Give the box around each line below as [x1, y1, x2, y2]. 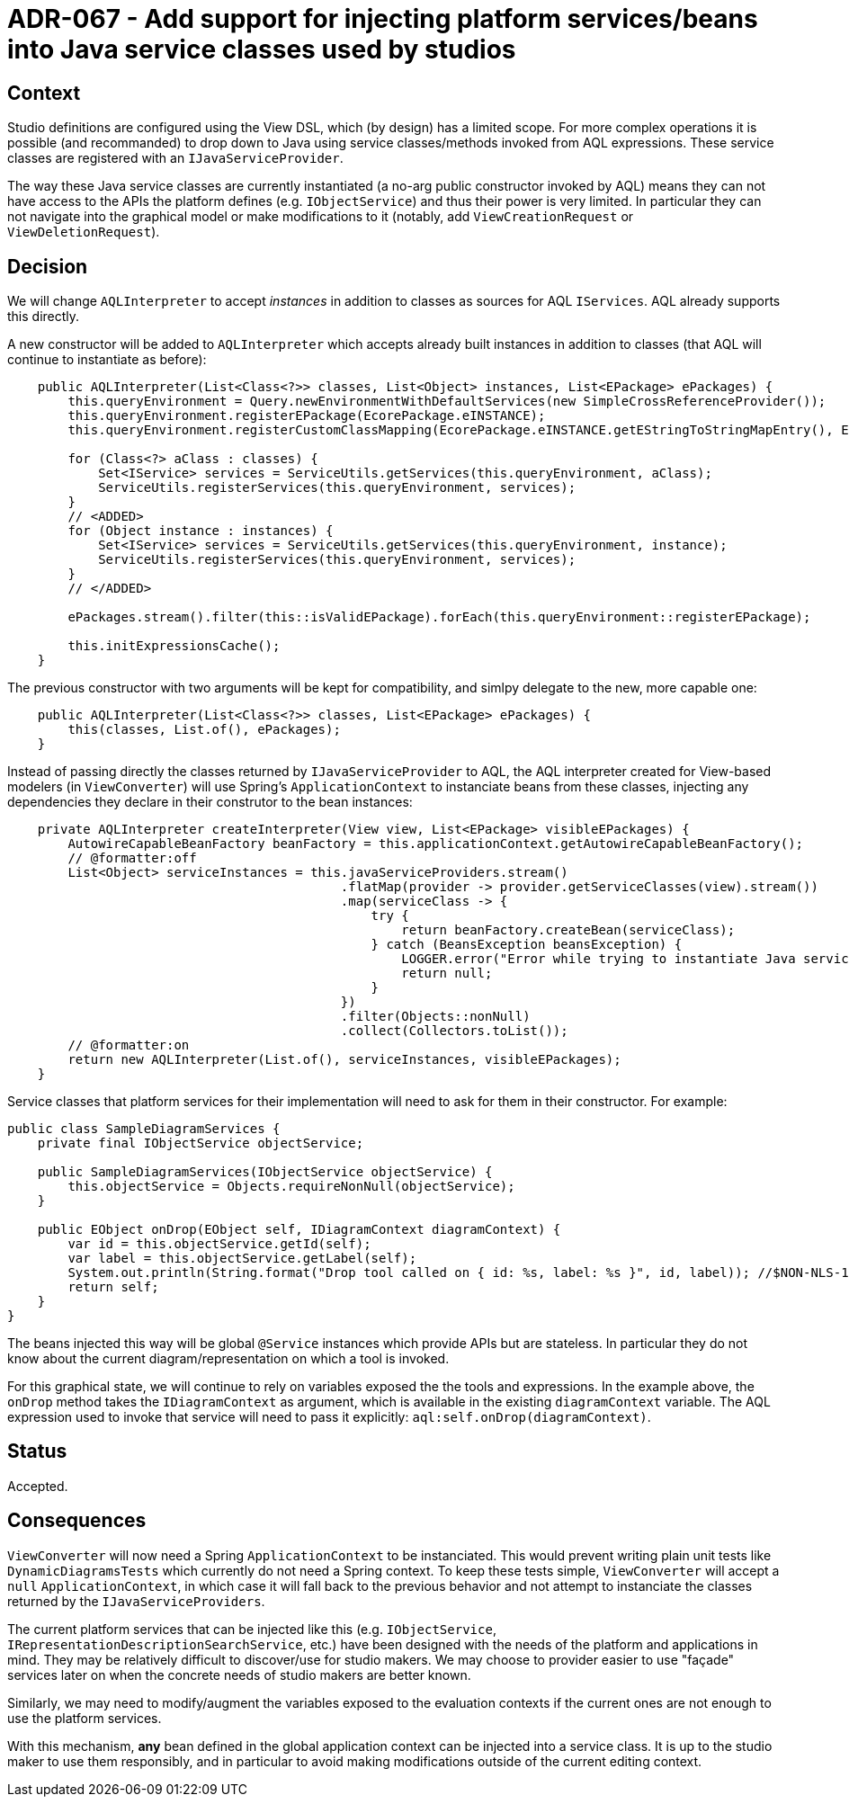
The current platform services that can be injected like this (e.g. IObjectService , [7, 1621, 496, 1637]
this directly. [7, 308, 80, 325]
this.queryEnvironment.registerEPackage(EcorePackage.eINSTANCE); [67, 408, 546, 424]
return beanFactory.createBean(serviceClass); [401, 923, 736, 938]
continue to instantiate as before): [7, 352, 207, 368]
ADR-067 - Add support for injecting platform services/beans [7, 4, 758, 34]
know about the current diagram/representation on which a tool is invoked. [7, 1351, 450, 1367]
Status [7, 1440, 67, 1463]
